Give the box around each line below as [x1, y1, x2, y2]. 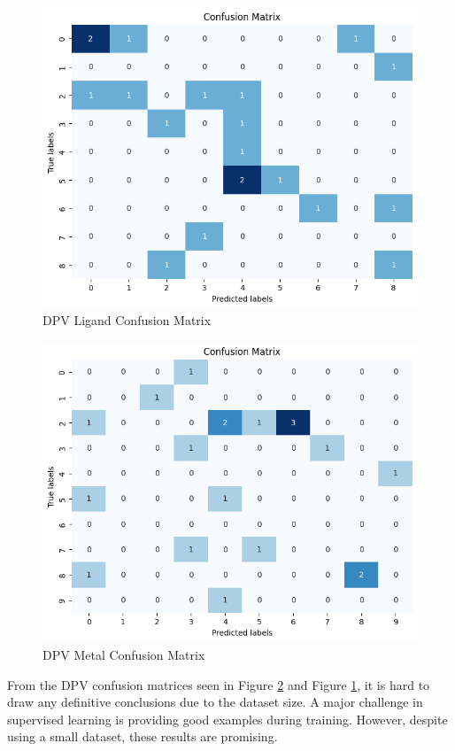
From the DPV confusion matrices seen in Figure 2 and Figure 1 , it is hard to [7, 675, 430, 693]
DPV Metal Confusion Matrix [42, 645, 205, 663]
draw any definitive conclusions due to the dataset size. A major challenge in [7, 693, 423, 711]
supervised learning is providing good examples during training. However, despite [7, 709, 448, 728]
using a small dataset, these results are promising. [7, 727, 278, 746]
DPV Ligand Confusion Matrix [42, 311, 212, 329]
